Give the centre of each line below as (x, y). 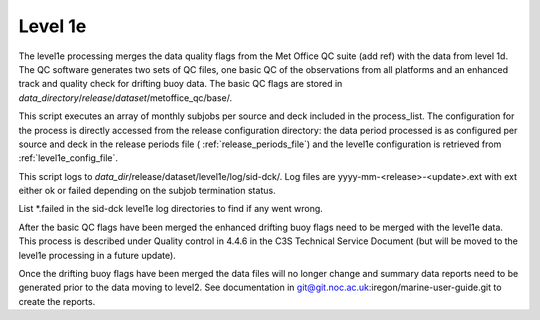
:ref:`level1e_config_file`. (68, 158)
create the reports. (57, 301)
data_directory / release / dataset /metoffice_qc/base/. (125, 97)
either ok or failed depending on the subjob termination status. (147, 191)
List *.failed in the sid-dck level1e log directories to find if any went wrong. (171, 209)
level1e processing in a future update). (97, 255)
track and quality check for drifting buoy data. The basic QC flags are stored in (180, 84)
